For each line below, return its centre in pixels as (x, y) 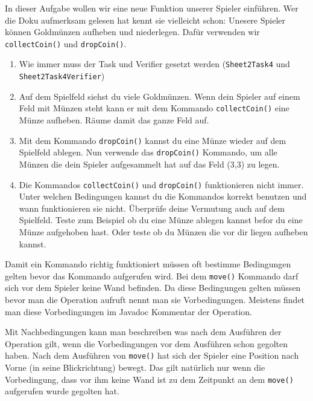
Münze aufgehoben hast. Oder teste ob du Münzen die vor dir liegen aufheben (163, 231)
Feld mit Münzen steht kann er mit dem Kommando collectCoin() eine (154, 108)
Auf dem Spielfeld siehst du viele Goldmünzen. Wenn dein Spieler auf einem (160, 96)
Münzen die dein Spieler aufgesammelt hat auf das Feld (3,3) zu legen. (149, 164)
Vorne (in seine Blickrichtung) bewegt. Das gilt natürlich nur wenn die (135, 367)
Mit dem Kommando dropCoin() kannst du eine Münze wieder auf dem (153, 140)
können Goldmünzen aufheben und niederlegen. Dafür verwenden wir (132, 32)
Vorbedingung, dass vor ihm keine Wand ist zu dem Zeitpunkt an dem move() (149, 379)
